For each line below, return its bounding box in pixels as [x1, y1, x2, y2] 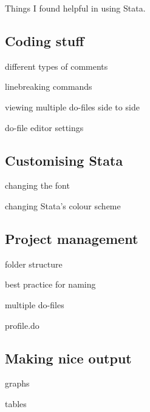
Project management [5, 229, 138, 248]
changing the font [5, 179, 70, 192]
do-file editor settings [5, 121, 84, 133]
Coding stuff [5, 31, 84, 50]
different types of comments [5, 59, 108, 72]
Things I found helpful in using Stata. [5, 2, 146, 14]
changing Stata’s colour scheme [5, 199, 121, 212]
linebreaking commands [5, 80, 92, 93]
